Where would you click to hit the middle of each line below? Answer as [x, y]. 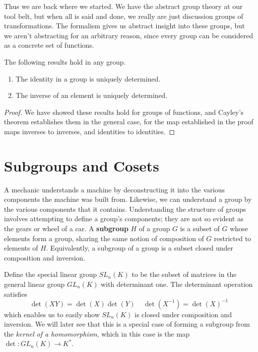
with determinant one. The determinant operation [177, 284]
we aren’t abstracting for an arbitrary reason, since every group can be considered [129, 35]
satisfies [16, 294]
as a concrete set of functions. [49, 45]
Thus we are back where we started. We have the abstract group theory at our [123, 6]
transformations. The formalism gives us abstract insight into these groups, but [125, 26]
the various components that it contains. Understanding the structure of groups [125, 209]
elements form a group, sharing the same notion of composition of [104, 238]
